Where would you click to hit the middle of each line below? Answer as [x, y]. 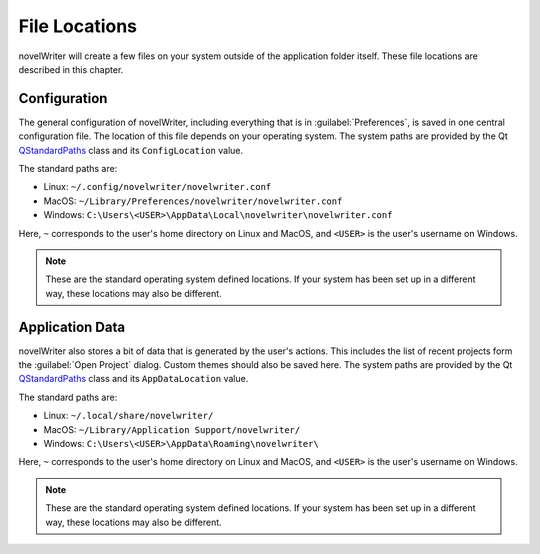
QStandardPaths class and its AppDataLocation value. [133, 379]
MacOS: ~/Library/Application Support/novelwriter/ [172, 429]
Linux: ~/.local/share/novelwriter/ [128, 416]
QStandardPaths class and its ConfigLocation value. [131, 150]
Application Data [71, 326]
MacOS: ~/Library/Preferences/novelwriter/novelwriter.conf [193, 201]
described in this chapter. [71, 69]
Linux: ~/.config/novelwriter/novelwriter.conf [157, 187]
